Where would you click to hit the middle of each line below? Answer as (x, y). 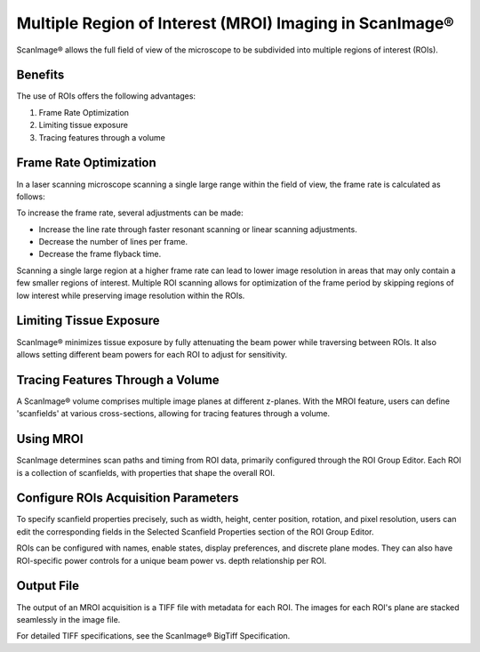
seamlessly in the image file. (68, 619)
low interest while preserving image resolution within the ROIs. (131, 295)
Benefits (40, 75)
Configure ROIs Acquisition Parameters (128, 498)
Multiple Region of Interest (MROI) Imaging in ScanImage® (236, 23)
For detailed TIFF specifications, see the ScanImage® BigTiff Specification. (153, 636)
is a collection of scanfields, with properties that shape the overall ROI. (146, 472)
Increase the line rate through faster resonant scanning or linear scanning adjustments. (198, 229)
